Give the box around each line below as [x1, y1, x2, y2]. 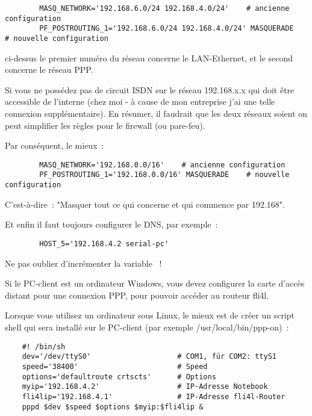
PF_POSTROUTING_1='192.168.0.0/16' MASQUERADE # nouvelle [39, 170, 290, 179]
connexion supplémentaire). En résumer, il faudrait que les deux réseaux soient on [5, 107, 308, 119]
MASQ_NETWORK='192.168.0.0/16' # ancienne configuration [39, 160, 285, 169]
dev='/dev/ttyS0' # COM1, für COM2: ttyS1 [22, 352, 277, 361]
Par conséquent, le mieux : [5, 139, 104, 152]
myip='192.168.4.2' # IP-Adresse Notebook [22, 382, 268, 391]
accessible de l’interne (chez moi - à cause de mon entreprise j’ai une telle [5, 95, 275, 108]
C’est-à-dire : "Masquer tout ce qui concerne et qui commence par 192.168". [5, 197, 285, 210]
